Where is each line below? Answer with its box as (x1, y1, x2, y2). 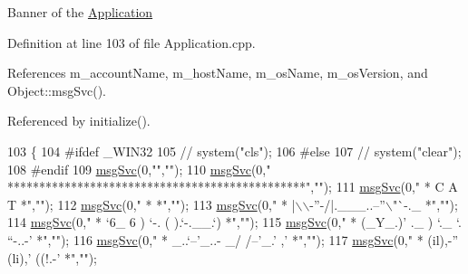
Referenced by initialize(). (7, 111, 151, 130)
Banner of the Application (7, 3, 153, 21)
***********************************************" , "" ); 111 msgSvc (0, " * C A (7, 177, 458, 196)
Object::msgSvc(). (7, 80, 106, 99)
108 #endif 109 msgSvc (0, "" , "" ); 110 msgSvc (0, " (7, 159, 271, 178)
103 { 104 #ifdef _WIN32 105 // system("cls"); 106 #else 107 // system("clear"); (7, 141, 462, 160)
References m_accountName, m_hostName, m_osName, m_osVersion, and (7, 63, 428, 82)
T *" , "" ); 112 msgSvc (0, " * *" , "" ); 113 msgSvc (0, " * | (7, 194, 296, 213)
